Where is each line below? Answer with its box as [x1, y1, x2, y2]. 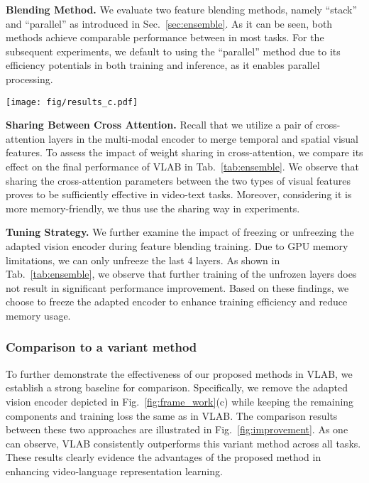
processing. [6, 71, 53, 86]
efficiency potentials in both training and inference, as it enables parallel [6, 58, 320, 72]
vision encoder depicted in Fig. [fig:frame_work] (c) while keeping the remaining [6, 394, 354, 408]
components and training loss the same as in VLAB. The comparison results [6, 408, 338, 423]
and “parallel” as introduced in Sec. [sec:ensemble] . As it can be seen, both [6, 16, 333, 31]
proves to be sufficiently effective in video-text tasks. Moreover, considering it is [6, 187, 352, 202]
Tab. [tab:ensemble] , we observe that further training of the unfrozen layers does [6, 266, 357, 281]
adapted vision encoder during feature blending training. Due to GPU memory [6, 238, 348, 253]
